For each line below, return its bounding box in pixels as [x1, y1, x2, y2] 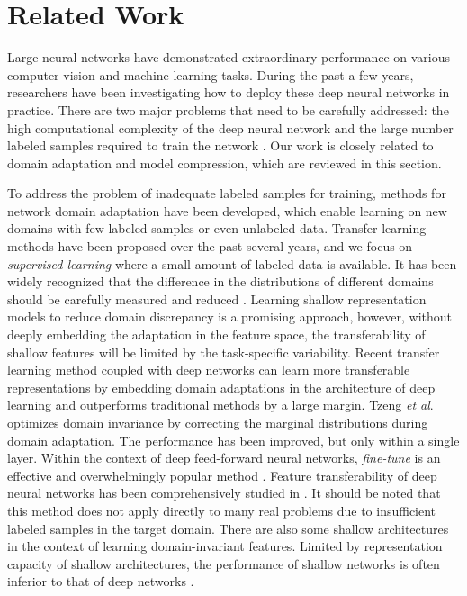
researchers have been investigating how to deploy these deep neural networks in [7, 83, 450, 102]
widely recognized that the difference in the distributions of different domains [7, 272, 434, 291]
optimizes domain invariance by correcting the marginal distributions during [7, 413, 428, 431]
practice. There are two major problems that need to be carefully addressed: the [7, 100, 449, 119]
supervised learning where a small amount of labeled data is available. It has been [7, 254, 457, 273]
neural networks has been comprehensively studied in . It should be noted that [7, 483, 441, 502]
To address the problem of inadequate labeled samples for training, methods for [7, 184, 446, 203]
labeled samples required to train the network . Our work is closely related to [7, 136, 434, 155]
